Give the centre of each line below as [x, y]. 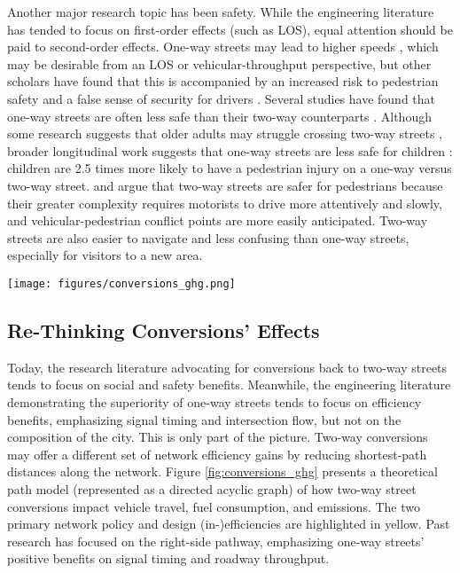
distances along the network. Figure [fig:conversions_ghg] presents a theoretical [222, 471]
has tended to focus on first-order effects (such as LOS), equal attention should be [230, 29]
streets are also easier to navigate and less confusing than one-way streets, [208, 237]
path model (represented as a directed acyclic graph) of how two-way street [212, 488]
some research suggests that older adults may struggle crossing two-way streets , [225, 133]
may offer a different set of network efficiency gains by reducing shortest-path [217, 454]
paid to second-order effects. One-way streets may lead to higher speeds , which [223, 47]
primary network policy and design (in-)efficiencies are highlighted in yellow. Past [229, 524]
